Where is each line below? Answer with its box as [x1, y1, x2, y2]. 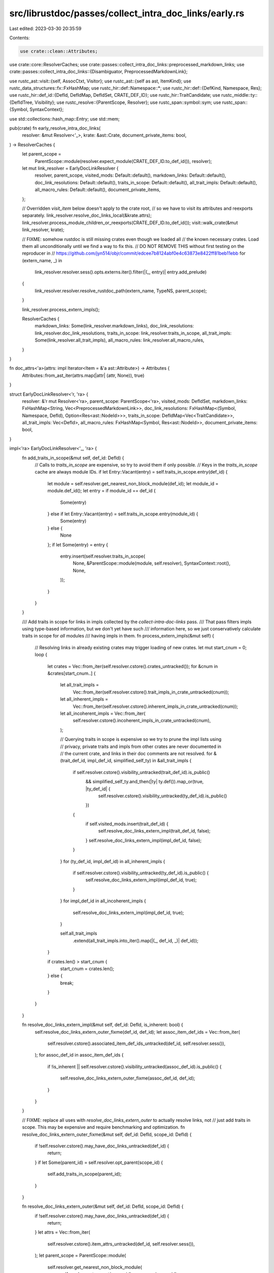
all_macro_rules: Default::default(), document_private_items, [35, 186, 161, 193]
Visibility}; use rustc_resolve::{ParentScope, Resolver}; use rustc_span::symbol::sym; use [35, 99, 221, 105]
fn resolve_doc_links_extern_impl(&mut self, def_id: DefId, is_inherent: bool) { [22, 1021, 184, 1028]
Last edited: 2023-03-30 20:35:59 [9, 25, 82, 32]
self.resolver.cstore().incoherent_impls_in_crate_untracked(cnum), [73, 717, 211, 724]
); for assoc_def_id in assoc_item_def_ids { [35, 1052, 124, 1058]
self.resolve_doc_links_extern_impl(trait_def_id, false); [98, 828, 211, 834]
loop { [35, 652, 48, 658]
